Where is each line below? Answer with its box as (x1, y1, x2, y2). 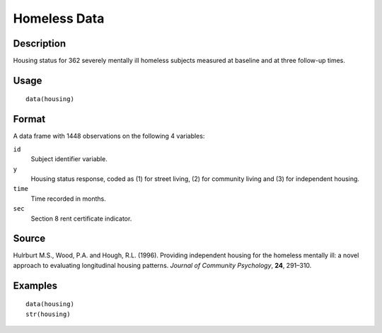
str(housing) (25, 310, 71, 318)
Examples (13, 279, 58, 291)
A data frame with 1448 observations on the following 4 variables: (13, 132, 205, 141)
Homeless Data (13, 11, 105, 26)
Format (13, 113, 46, 125)
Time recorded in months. (30, 194, 106, 203)
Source (13, 233, 46, 245)
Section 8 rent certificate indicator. (30, 214, 132, 223)
